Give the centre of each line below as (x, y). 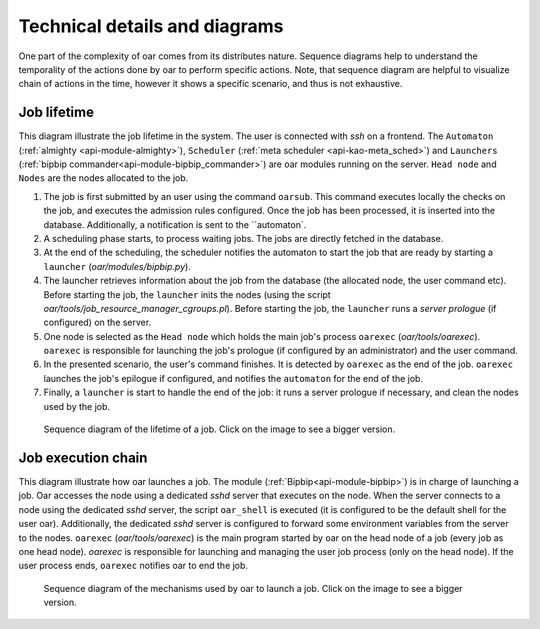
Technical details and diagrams (151, 26)
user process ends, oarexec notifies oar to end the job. (133, 566)
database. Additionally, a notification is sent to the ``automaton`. (175, 224)
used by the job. (76, 406)
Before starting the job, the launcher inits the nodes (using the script (187, 294)
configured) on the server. (97, 322)
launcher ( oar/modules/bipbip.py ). (117, 266)
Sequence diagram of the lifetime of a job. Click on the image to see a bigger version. (219, 429)
